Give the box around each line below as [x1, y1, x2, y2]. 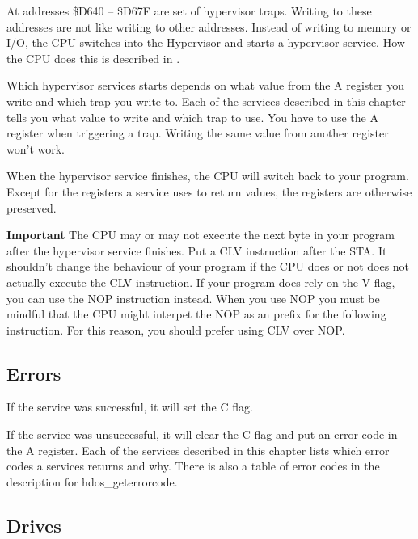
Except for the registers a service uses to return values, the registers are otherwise [6, 183, 412, 200]
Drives [6, 512, 61, 537]
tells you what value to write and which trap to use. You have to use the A [6, 108, 378, 125]
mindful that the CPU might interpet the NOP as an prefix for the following [6, 305, 386, 322]
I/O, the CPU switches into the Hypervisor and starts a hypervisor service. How [6, 34, 405, 51]
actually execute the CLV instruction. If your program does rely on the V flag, [6, 273, 395, 290]
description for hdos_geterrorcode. [6, 473, 178, 490]
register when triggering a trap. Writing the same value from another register [6, 124, 389, 141]
